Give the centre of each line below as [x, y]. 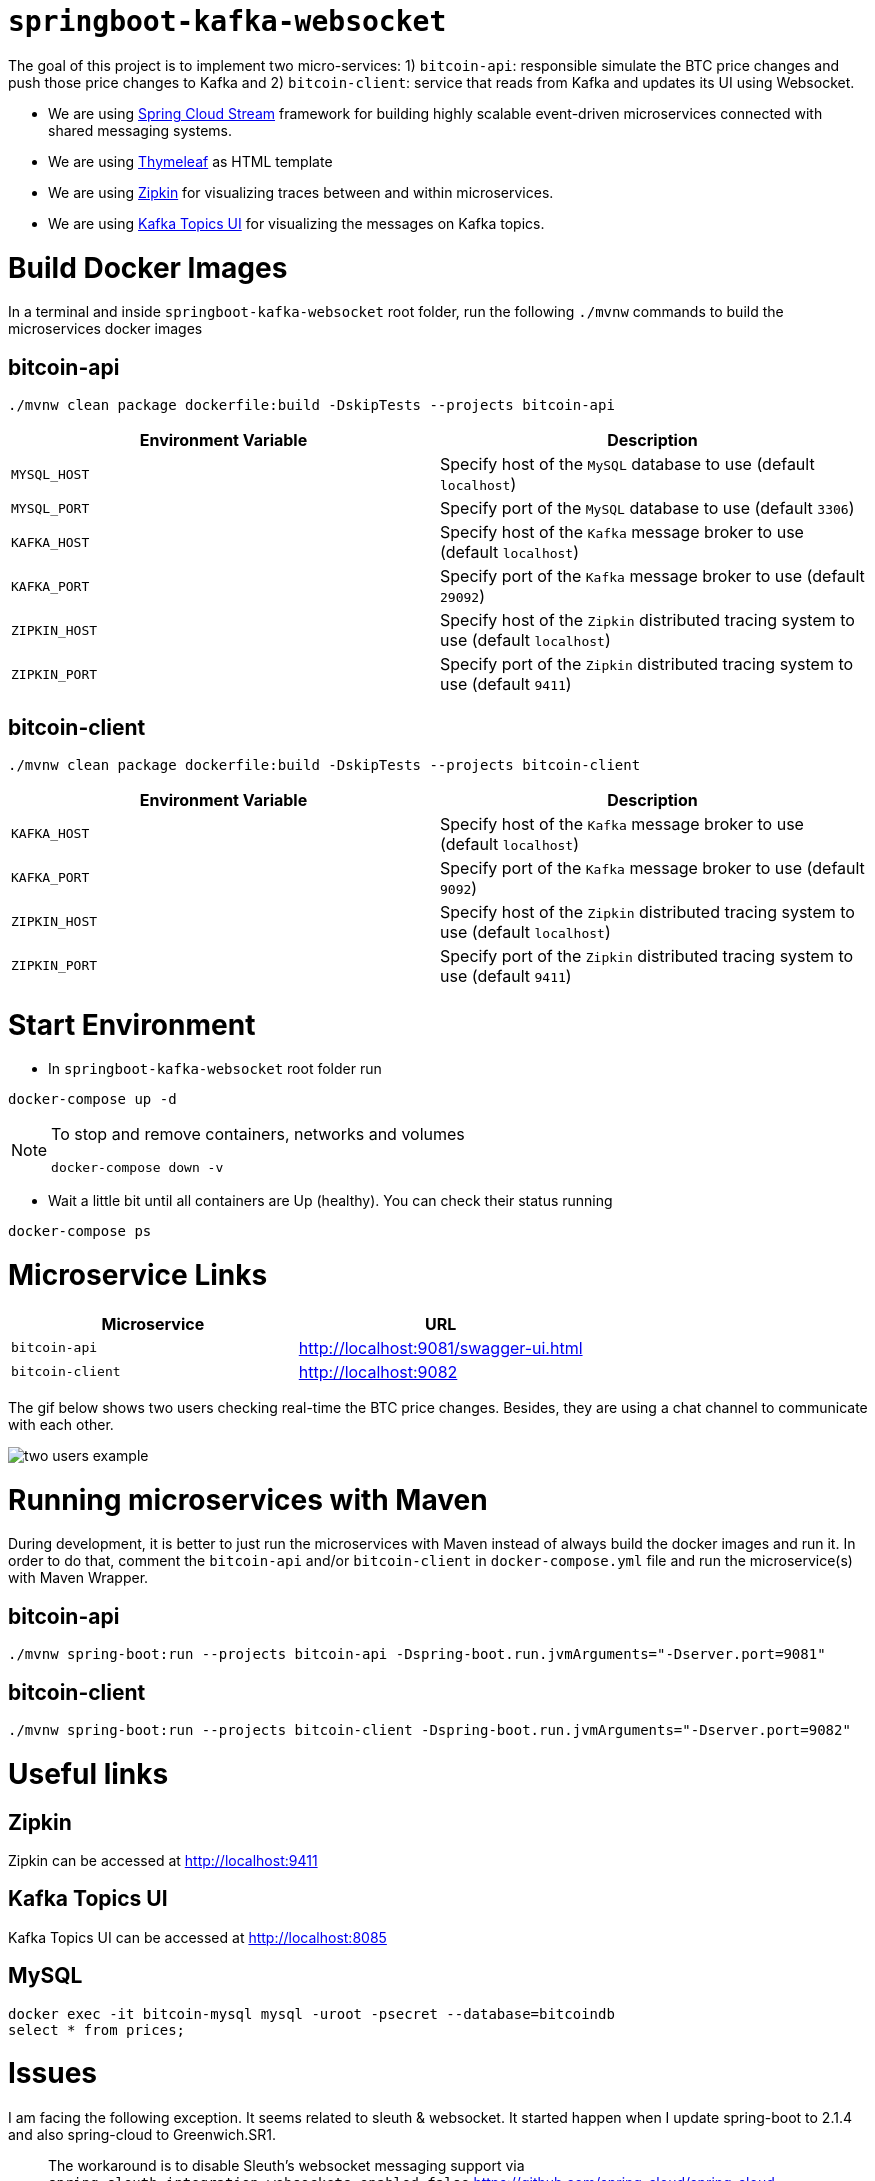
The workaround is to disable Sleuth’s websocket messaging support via [286, 2166]
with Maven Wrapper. [78, 1578]
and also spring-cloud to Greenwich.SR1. [142, 2135]
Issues [53, 2073]
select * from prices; [97, 2029]
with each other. [61, 1424]
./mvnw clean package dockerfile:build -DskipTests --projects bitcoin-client [324, 764]
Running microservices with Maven [248, 1499]
